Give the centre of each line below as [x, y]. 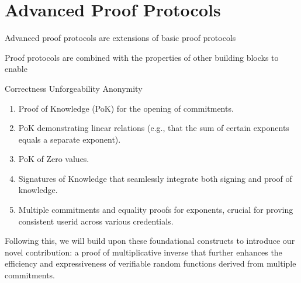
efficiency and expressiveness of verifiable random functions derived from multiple [150, 263]
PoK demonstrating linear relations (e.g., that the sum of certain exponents [154, 128]
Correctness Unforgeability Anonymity [74, 88]
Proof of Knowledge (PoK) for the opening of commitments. [126, 108]
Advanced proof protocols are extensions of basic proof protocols [120, 38]
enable [16, 69]
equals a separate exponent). [70, 139]
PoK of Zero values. [54, 159]
